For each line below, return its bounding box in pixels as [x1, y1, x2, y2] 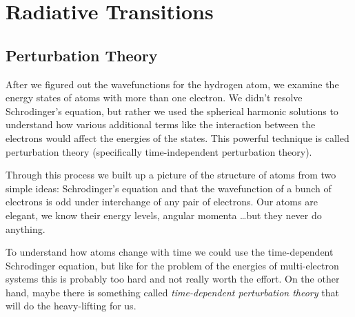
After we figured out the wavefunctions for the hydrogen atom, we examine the [6, 76, 339, 91]
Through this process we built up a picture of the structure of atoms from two [6, 167, 336, 182]
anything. [6, 221, 45, 236]
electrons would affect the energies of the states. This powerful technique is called [6, 130, 349, 145]
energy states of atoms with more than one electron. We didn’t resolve [6, 90, 303, 105]
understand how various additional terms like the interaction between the [6, 117, 316, 132]
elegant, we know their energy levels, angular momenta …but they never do [6, 207, 322, 222]
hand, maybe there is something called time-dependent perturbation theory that [6, 285, 339, 299]
